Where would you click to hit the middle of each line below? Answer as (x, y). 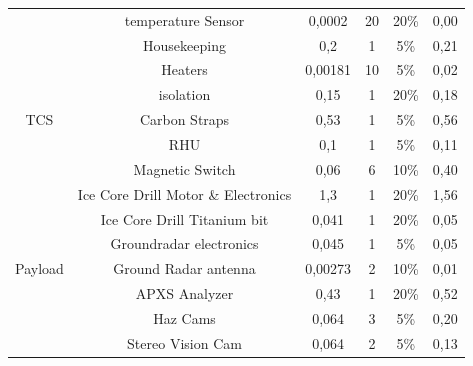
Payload (39, 268)
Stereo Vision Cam (184, 342)
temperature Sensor (184, 19)
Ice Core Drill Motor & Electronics (184, 193)
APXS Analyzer (184, 293)
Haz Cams (184, 317)
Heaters (184, 69)
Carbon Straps (184, 119)
